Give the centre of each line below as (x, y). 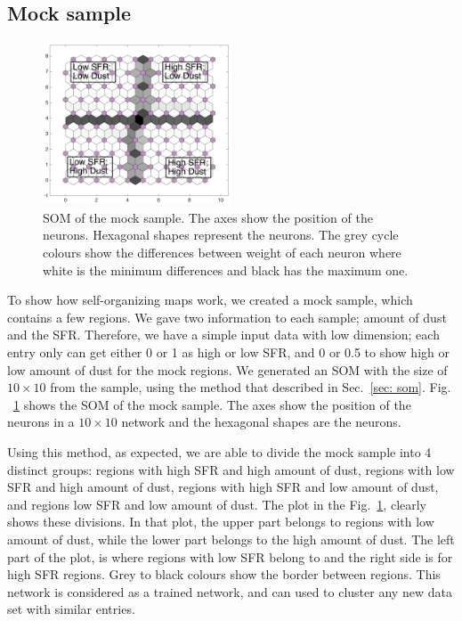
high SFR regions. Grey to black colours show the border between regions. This (224, 574)
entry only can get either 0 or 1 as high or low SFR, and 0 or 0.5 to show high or (228, 351)
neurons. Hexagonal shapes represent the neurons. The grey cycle (221, 235)
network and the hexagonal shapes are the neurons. (261, 422)
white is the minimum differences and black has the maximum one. (226, 270)
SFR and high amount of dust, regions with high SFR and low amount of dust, (223, 487)
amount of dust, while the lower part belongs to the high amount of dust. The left (231, 539)
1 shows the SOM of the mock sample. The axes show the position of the (212, 404)
